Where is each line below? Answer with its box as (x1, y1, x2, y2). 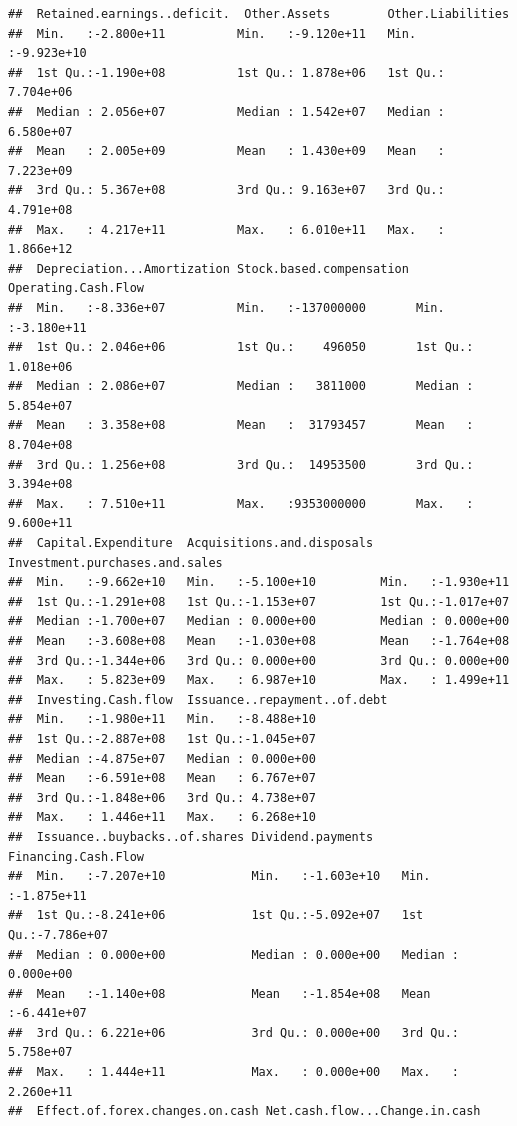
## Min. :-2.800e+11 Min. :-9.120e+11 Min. (8, 26, 417, 41)
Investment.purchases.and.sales (8, 555, 223, 570)
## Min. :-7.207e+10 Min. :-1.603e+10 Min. (8, 869, 431, 884)
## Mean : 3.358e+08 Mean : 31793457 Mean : (8, 418, 474, 433)
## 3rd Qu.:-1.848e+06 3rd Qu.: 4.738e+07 (8, 790, 316, 805)
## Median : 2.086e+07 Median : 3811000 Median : (8, 379, 474, 394)
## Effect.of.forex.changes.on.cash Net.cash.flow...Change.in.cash (8, 1104, 481, 1119)
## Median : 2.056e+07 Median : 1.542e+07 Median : (8, 104, 445, 119)
